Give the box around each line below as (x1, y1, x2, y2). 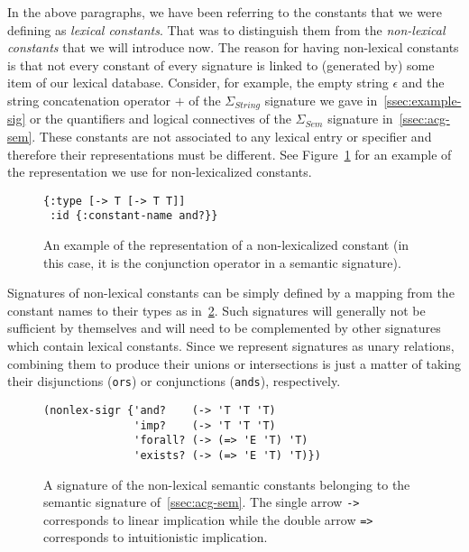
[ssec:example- (383, 90, 462, 109)
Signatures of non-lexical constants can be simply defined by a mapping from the (7, 283, 455, 302)
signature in (327, 109, 393, 128)
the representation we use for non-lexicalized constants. (7, 162, 312, 181)
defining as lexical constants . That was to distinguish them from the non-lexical (7, 20, 446, 39)
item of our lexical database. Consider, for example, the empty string (7, 73, 389, 92)
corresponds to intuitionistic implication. (43, 528, 268, 547)
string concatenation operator (7, 90, 171, 109)
